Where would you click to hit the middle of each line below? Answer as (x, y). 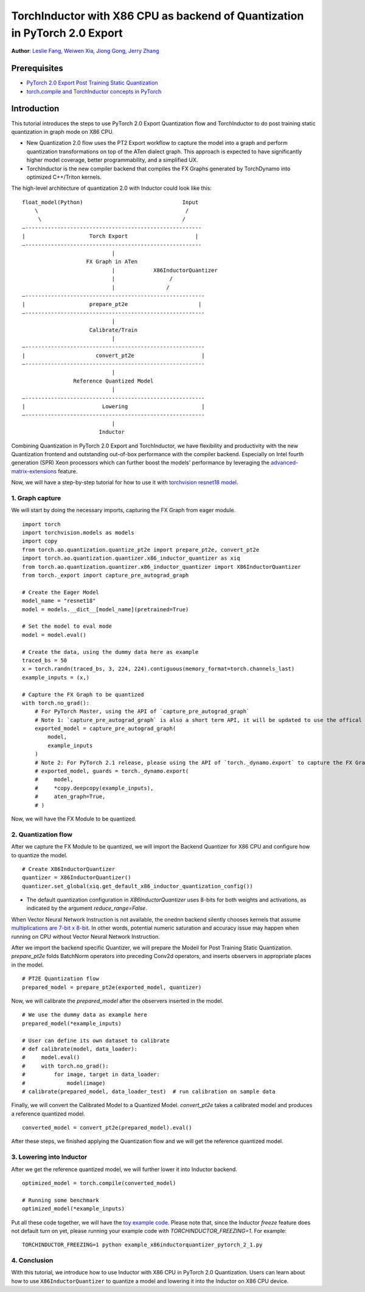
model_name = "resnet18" (59, 601)
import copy (40, 541)
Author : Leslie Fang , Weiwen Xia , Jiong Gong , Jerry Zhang (85, 51)
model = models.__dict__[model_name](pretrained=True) (106, 609)
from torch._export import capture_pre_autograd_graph (106, 575)
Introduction (35, 109)
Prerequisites (37, 68)
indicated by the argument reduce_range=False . (87, 908)
